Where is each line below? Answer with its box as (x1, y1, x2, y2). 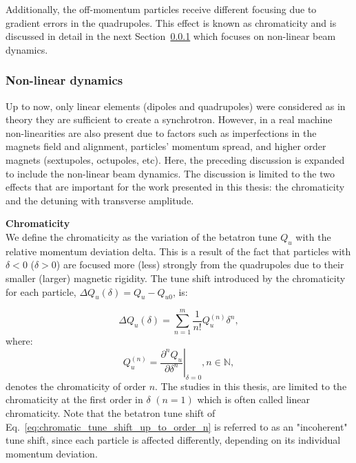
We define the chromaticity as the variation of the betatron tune (6, 229, 278, 244)
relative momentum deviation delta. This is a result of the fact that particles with (6, 244, 351, 258)
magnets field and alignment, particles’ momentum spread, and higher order (6, 139, 326, 153)
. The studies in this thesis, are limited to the (155, 378, 347, 393)
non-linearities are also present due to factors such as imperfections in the (6, 125, 317, 140)
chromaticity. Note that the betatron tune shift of (6, 406, 216, 420)
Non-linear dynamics (6, 72, 123, 89)
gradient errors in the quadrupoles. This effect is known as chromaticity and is (6, 15, 337, 30)
